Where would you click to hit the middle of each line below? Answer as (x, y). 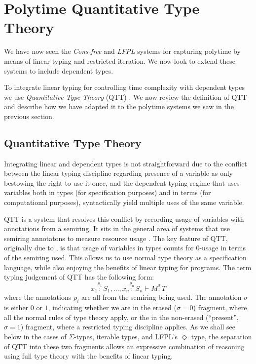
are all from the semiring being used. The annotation (161, 297)
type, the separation (221, 336)
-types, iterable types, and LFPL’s (126, 336)
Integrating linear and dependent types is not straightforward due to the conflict (126, 163)
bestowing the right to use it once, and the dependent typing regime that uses (122, 182)
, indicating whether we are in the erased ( (112, 307)
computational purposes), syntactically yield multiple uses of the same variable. (124, 202)
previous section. (29, 116)
